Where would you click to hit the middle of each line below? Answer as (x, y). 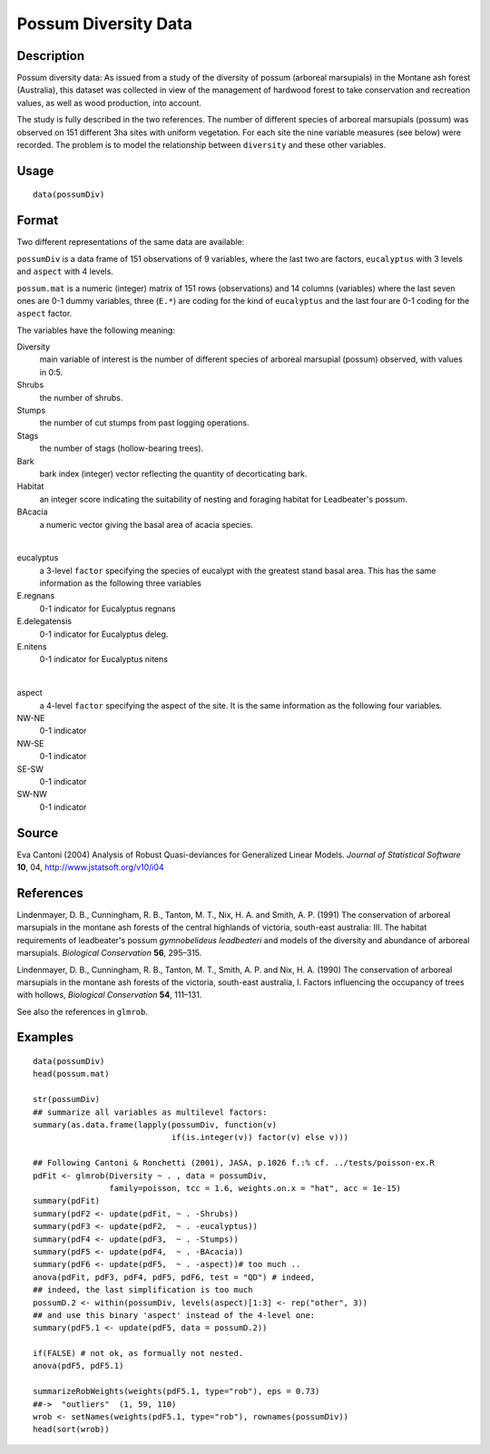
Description (51, 56)
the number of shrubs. (81, 397)
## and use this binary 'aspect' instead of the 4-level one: (174, 1315)
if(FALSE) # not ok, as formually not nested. (138, 1353)
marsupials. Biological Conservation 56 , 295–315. (109, 953)
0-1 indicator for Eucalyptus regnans (108, 609)
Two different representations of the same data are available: (131, 242)
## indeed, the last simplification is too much (143, 1290)
